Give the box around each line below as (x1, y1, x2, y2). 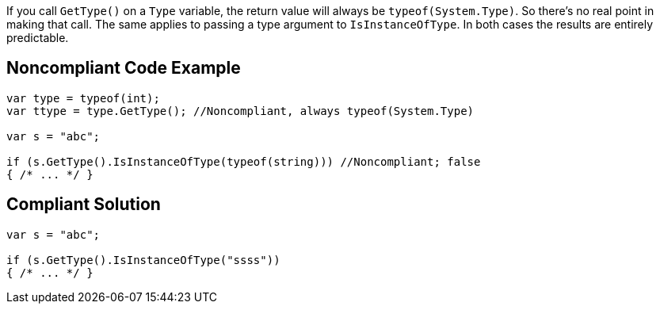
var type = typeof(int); (6, 91, 160, 105)
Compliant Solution (6, 194, 161, 215)
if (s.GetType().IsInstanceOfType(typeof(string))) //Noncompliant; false (6, 155, 481, 168)
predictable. (6, 31, 69, 44)
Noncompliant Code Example (6, 58, 241, 78)
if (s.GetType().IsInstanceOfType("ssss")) (6, 253, 280, 266)
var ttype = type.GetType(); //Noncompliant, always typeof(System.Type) (6, 104, 475, 117)
